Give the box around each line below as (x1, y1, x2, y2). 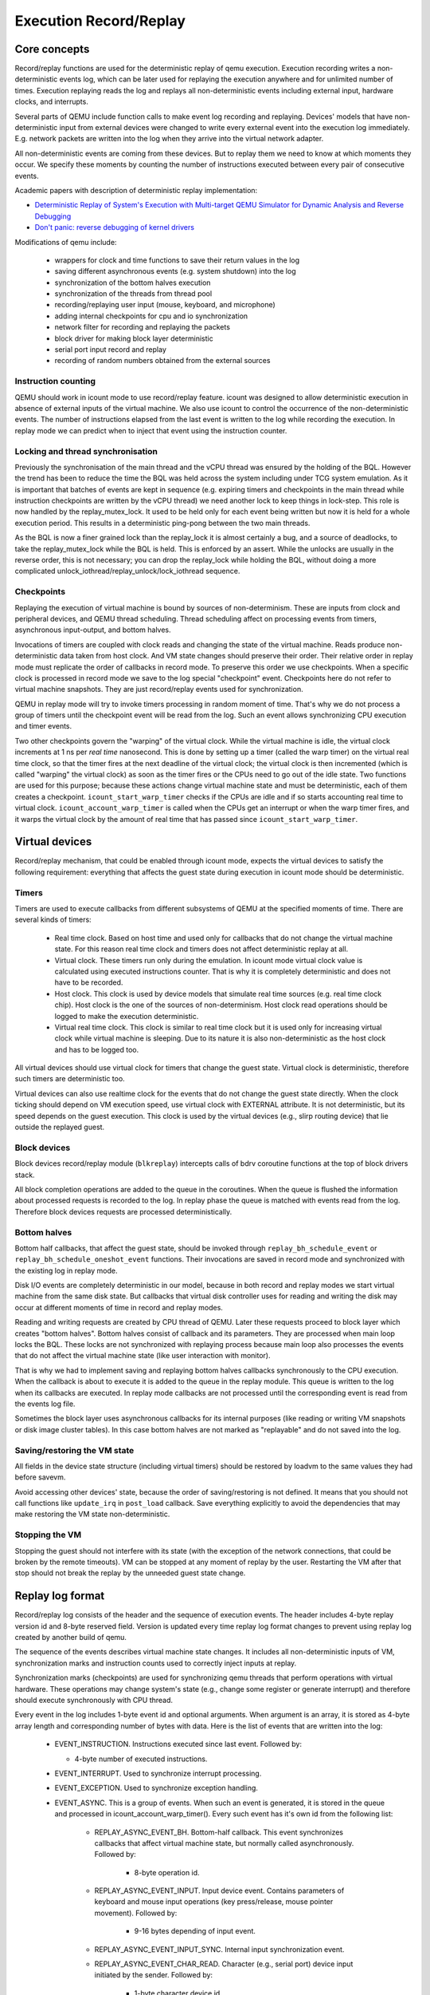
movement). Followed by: (94, 1908, 178, 1918)
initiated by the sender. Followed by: (94, 1970, 213, 1980)
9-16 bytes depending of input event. (134, 1926, 256, 1936)
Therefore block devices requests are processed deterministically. (14, 1207, 233, 1216)
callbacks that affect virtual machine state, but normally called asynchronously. (94, 1838, 354, 1847)
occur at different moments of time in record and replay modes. (14, 1302, 223, 1312)
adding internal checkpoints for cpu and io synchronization (54, 311, 248, 321)
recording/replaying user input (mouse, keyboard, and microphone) (54, 300, 276, 310)
